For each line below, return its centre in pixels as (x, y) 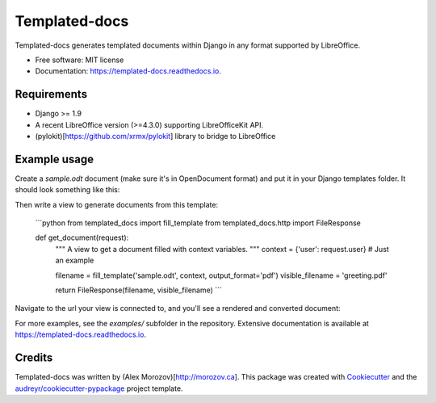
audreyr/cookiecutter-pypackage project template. (99, 388)
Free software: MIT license (80, 60)
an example (75, 260)
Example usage (55, 159)
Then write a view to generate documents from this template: (116, 204)
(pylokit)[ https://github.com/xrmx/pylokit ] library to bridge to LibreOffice (155, 136)
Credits (34, 358)
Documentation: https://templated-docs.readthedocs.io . (128, 71)
